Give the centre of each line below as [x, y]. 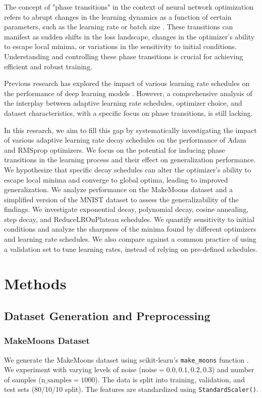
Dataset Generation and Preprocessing [107, 316]
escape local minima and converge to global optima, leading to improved [116, 179]
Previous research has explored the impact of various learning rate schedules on [127, 83]
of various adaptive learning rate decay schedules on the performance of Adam [125, 140]
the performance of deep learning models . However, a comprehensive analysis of [128, 93]
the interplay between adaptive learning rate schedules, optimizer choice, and [123, 103]
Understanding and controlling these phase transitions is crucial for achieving [124, 56]
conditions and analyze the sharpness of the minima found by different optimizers [130, 229]
